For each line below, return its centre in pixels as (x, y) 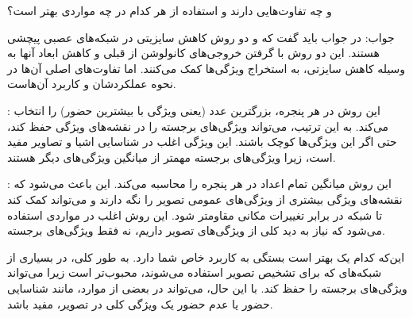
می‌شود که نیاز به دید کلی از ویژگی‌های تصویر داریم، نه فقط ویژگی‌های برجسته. (196, 230)
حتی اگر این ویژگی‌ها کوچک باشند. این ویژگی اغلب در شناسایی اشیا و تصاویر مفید (202, 142)
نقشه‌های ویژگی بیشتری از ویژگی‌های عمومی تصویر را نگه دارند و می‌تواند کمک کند (205, 199)
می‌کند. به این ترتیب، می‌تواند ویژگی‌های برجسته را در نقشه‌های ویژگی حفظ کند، (198, 126)
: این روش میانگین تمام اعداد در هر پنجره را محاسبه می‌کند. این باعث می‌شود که (199, 184)
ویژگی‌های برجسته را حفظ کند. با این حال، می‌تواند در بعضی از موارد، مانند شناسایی (207, 287)
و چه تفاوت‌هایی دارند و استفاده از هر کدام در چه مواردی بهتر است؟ (170, 10)
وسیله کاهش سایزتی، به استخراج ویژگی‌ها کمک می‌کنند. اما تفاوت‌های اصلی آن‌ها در (206, 68)
